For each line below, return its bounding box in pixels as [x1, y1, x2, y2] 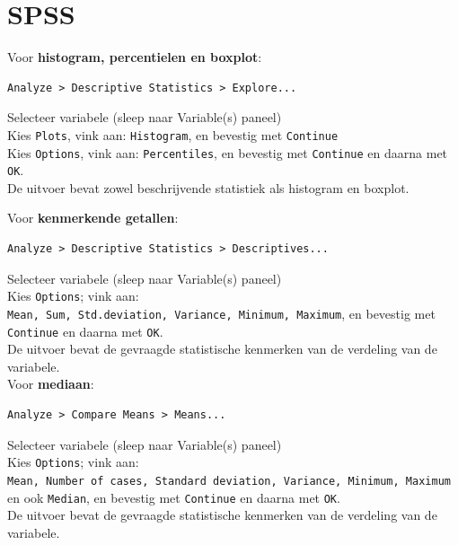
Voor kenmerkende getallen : [7, 208, 179, 227]
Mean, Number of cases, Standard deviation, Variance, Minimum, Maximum [7, 474, 451, 488]
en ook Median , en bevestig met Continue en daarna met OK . [7, 488, 340, 506]
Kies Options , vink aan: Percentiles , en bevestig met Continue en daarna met [7, 143, 448, 162]
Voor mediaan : [7, 374, 94, 393]
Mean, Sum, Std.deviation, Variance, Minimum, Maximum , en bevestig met [7, 303, 436, 322]
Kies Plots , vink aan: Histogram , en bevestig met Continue [7, 125, 339, 144]
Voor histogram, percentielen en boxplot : [7, 48, 262, 66]
